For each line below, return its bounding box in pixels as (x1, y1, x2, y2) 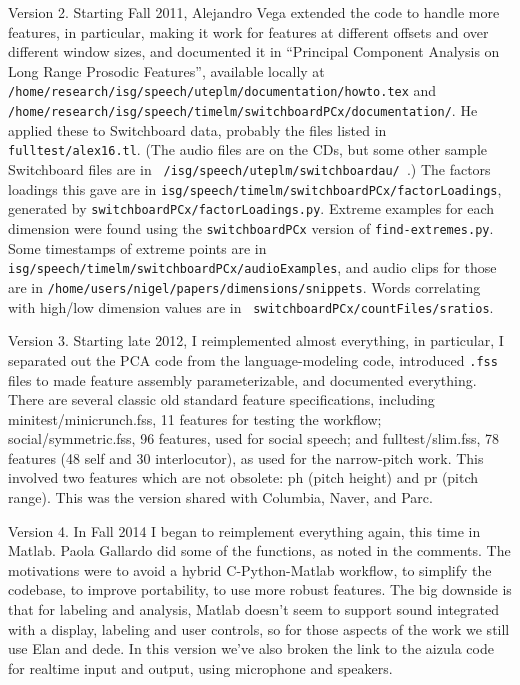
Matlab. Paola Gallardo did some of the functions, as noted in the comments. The (8, 540, 511, 561)
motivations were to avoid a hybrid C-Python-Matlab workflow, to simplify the (8, 559, 492, 580)
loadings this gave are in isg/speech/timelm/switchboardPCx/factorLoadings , (8, 178, 502, 199)
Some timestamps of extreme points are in (8, 237, 267, 258)
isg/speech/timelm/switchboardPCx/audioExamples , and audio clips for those (8, 257, 497, 278)
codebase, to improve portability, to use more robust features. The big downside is (8, 579, 512, 600)
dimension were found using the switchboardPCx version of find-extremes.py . (8, 218, 494, 239)
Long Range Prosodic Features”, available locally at (8, 60, 325, 81)
